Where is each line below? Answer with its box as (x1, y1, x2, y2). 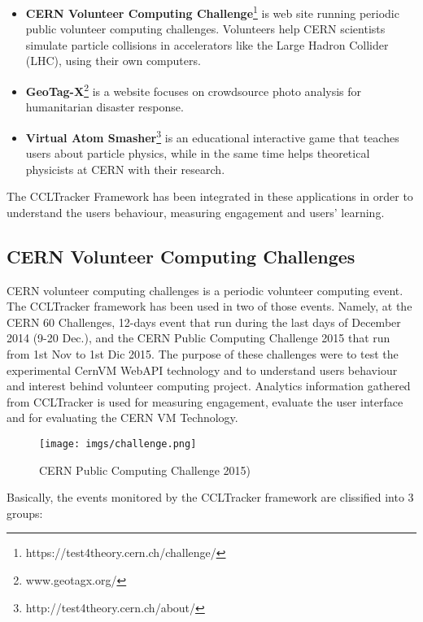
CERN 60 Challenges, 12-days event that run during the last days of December (7, 313, 401, 330)
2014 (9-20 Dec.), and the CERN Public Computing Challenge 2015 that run (7, 329, 390, 346)
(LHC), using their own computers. (25, 52, 201, 69)
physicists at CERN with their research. (25, 160, 225, 177)
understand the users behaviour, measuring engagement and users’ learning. (7, 203, 385, 220)
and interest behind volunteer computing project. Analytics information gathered (7, 377, 411, 394)
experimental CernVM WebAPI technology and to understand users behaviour (7, 361, 398, 378)
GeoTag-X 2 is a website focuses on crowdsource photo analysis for (25, 80, 362, 99)
